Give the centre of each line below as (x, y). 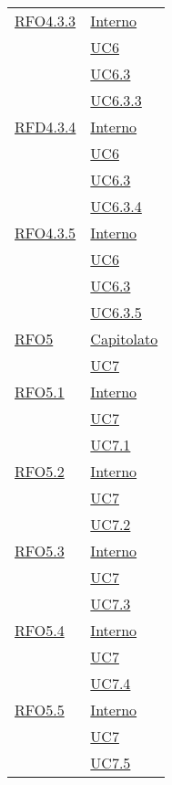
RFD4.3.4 (46, 127)
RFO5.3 (40, 551)
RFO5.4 (40, 630)
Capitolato (124, 339)
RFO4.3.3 (46, 21)
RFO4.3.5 (46, 233)
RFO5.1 (40, 392)
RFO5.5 (40, 710)
